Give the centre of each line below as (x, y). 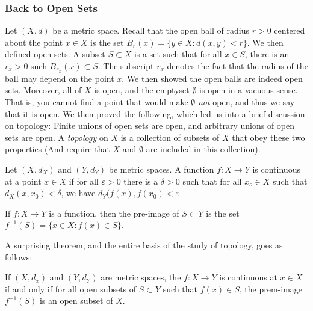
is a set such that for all (178, 54)
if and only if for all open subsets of (71, 288)
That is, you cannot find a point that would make (97, 102)
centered (290, 30)
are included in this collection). (203, 149)
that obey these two (268, 137)
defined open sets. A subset (55, 54)
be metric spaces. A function (161, 169)
